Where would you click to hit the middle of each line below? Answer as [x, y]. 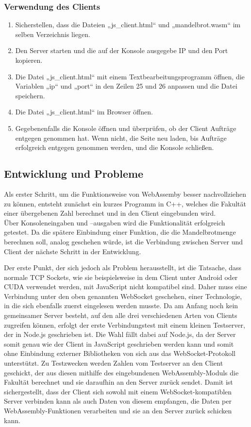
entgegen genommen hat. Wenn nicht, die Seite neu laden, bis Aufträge [121, 138]
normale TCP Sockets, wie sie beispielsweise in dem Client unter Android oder [121, 277]
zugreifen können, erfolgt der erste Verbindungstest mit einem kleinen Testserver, [125, 325]
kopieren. [29, 60]
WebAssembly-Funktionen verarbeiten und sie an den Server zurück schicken [118, 411]
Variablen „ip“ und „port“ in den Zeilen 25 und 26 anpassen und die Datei [126, 86]
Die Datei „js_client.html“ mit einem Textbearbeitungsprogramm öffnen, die [130, 76]
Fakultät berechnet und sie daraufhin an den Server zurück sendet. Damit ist [118, 382]
